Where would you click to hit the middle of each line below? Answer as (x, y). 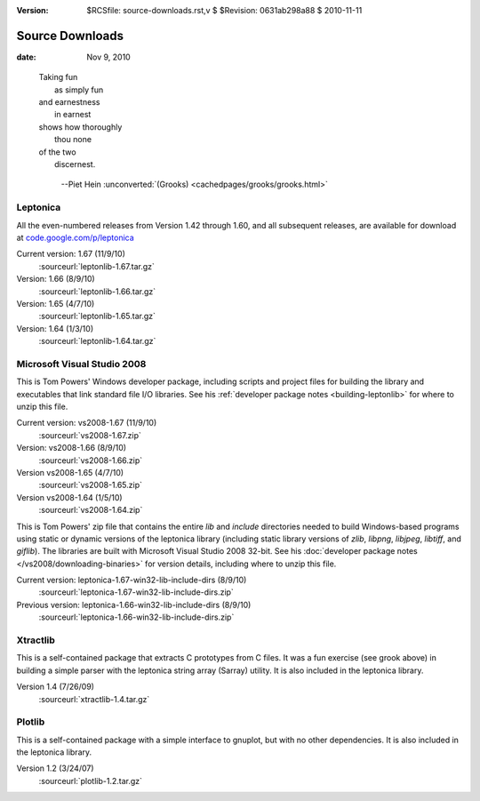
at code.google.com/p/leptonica (76, 237)
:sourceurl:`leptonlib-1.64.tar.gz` (97, 341)
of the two (57, 152)
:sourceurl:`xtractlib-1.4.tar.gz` (94, 699)
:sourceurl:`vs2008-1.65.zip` (90, 485)
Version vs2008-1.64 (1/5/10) (70, 497)
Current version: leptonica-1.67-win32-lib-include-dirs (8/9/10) (132, 580)
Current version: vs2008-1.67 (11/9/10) (87, 423)
